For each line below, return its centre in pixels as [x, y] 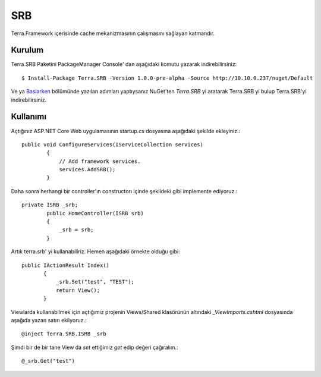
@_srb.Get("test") [48, 361]
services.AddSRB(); [87, 170]
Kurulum [27, 50]
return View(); [78, 290]
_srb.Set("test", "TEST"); [95, 282]
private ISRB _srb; [50, 205]
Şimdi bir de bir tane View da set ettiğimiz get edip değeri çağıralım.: [95, 347]
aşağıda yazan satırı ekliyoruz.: [49, 320]
